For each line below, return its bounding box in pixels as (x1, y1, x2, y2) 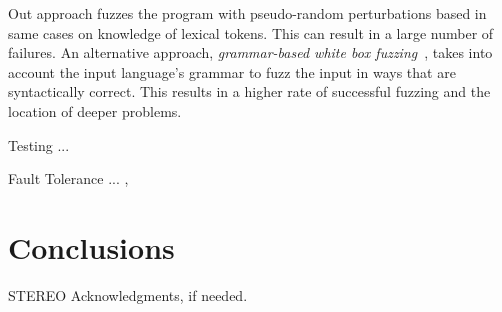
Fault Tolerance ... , (8, 168, 129, 189)
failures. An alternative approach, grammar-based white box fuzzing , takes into (8, 42, 493, 63)
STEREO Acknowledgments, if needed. (8, 284, 248, 305)
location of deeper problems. (8, 100, 182, 121)
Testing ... (8, 134, 70, 155)
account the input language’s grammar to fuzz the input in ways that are (8, 61, 456, 82)
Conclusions (8, 226, 175, 267)
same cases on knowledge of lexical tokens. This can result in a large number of (8, 22, 494, 43)
